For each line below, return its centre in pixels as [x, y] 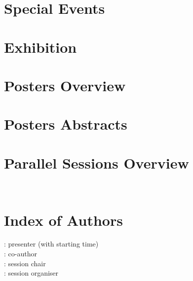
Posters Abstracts [66, 124]
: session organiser [31, 273]
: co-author [20, 253]
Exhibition [40, 47]
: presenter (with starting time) [51, 244]
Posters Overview [65, 85]
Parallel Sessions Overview [96, 162]
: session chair [25, 263]
